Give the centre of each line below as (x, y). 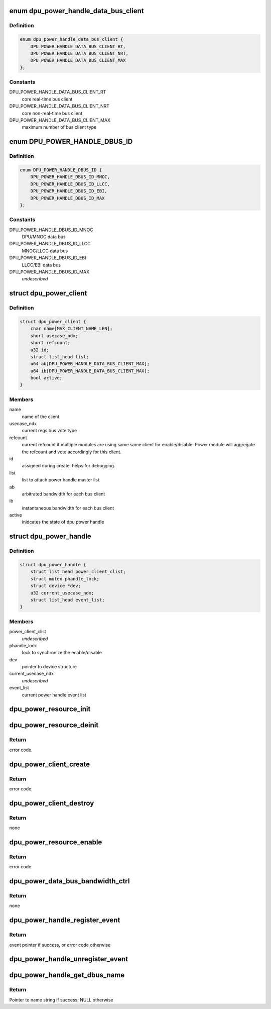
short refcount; (50, 343)
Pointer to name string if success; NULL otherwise (61, 999)
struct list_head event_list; (67, 600)
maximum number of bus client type (59, 127)
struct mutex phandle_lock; (65, 579)
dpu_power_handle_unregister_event (69, 959)
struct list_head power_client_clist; (78, 572)
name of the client (41, 417)
